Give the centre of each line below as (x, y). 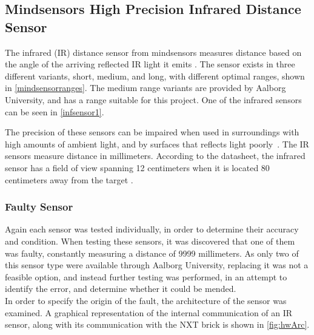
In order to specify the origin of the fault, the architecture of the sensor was (146, 300)
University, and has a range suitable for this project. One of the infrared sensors (153, 99)
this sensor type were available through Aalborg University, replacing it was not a (157, 265)
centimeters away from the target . (69, 179)
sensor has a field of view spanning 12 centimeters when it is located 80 (137, 167)
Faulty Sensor (39, 207)
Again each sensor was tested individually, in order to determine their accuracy (152, 229)
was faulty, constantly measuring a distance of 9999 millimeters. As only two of (152, 253)
